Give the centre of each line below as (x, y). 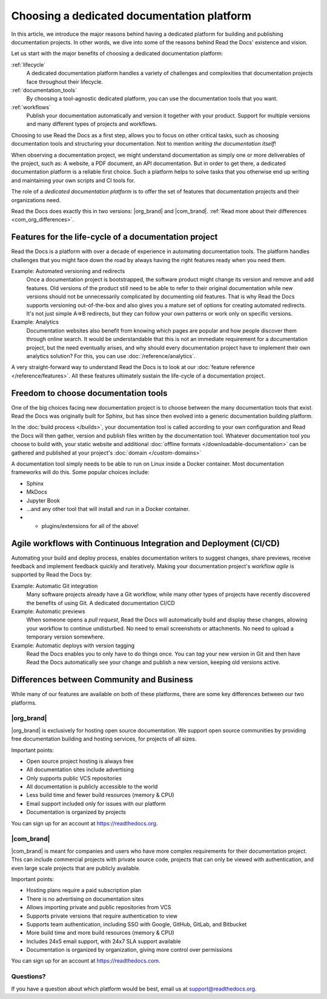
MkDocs (37, 492)
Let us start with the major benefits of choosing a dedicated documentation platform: (117, 53)
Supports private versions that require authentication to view (102, 916)
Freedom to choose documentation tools (89, 393)
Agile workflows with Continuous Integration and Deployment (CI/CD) (145, 543)
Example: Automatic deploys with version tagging (73, 645)
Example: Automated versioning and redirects (68, 271)
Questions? (28, 977)
